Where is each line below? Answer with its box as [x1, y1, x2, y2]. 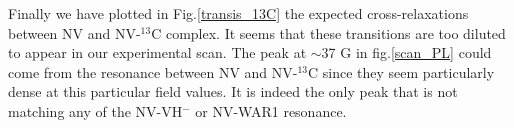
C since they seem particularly [308, 61, 495, 82]
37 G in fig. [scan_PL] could [321, 42, 492, 63]
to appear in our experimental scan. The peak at [8, 42, 307, 63]
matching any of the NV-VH [8, 100, 183, 121]
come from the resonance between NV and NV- [8, 61, 298, 82]
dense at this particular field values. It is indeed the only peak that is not [8, 81, 458, 102]
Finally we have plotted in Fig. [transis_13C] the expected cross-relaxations [8, 3, 469, 23]
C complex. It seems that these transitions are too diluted [151, 22, 506, 43]
